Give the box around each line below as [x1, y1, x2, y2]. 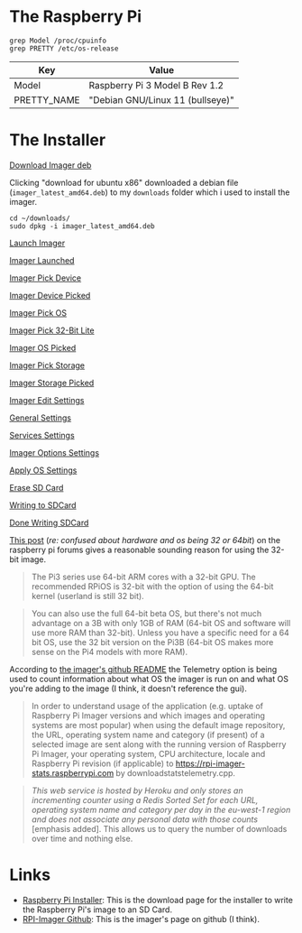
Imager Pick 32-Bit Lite [9, 325, 95, 336]
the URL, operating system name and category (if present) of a [31, 729, 265, 740]
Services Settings [9, 430, 75, 440]
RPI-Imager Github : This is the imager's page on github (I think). [22, 913, 260, 924]
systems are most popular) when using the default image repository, [31, 719, 286, 730]
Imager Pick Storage [9, 359, 86, 371]
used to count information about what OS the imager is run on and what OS [9, 673, 288, 684]
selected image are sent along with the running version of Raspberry [31, 738, 287, 750]
